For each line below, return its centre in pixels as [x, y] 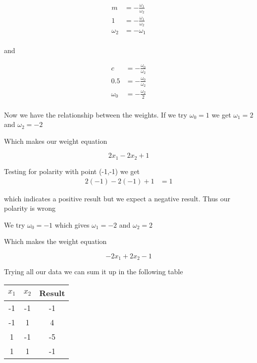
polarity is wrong [30, 208]
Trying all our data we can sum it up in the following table [94, 272]
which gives [72, 224]
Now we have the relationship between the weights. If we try [96, 114]
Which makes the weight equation [55, 241]
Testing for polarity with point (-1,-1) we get [72, 171]
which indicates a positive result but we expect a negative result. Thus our [117, 198]
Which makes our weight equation [56, 141]
